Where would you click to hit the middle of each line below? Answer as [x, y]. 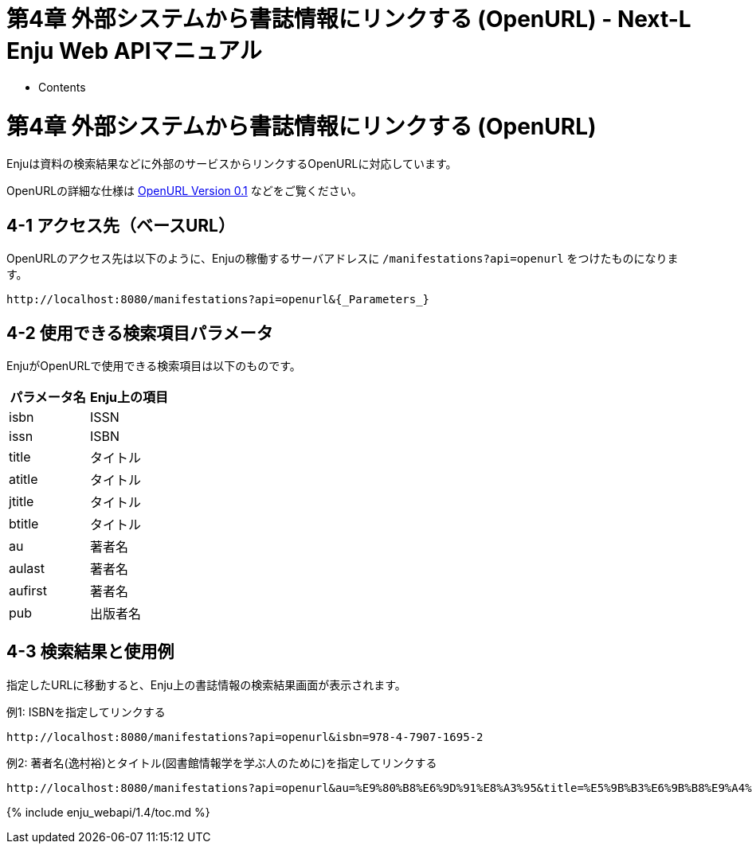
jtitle [22, 501]
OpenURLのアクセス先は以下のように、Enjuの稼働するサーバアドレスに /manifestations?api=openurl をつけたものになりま [343, 259]
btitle [24, 523]
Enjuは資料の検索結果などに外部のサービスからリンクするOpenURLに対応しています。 [232, 164]
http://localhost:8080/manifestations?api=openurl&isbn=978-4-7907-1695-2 [245, 737]
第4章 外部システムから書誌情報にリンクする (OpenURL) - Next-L [349, 19]
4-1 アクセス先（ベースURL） [121, 225]
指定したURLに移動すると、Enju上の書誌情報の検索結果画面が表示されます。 [206, 684]
